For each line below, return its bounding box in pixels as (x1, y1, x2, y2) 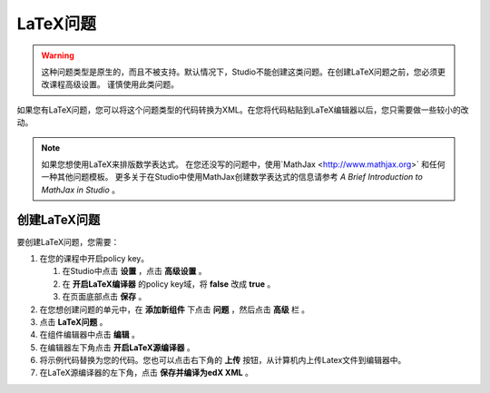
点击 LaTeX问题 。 (39, 316, 108, 327)
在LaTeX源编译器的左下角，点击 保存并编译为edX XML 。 (39, 368, 254, 378)
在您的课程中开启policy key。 (39, 252, 150, 263)
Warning (41, 50, 74, 61)
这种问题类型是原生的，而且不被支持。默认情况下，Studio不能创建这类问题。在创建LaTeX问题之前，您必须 (41, 66, 438, 77)
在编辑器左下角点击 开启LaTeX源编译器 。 (39, 341, 195, 353)
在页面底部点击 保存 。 (62, 291, 147, 302)
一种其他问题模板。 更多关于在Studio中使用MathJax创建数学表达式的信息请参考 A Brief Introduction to (41, 172, 424, 182)
